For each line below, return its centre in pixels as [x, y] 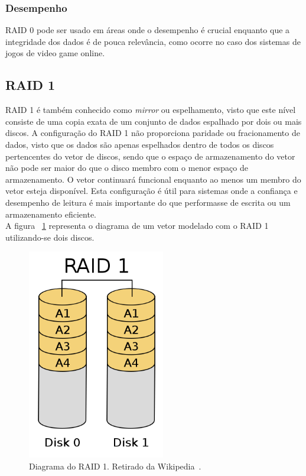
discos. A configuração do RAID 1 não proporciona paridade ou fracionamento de [153, 133]
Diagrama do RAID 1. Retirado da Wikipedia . [115, 466]
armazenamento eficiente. [51, 214]
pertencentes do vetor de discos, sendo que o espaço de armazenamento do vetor [150, 156]
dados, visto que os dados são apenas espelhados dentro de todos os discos [140, 144]
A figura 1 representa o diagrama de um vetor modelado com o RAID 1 [137, 226]
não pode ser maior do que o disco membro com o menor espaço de [127, 168]
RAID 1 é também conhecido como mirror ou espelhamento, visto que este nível [151, 110]
